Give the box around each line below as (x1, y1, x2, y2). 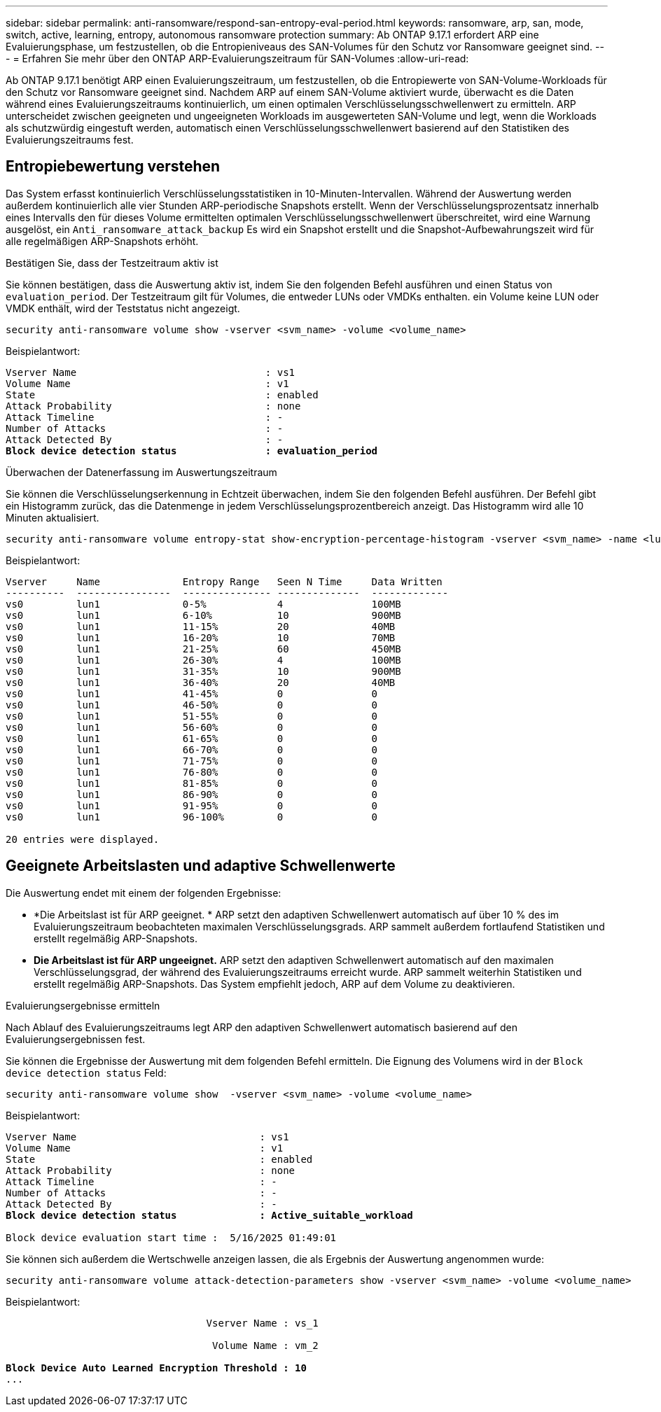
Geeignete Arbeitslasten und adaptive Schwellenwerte (6, 857, 396, 875)
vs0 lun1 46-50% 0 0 (6, 699, 378, 711)
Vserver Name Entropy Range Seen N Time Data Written (6, 575, 443, 587)
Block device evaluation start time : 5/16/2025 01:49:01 (6, 1231, 337, 1243)
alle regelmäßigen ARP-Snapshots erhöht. (6, 235, 199, 247)
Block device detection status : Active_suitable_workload (6, 1209, 413, 1221)
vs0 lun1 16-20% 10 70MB (6, 631, 396, 643)
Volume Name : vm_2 (212, 1339, 319, 1351)
